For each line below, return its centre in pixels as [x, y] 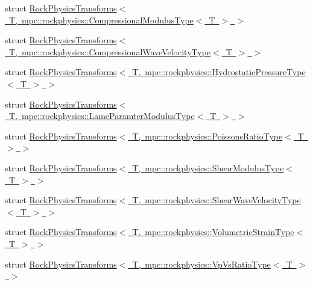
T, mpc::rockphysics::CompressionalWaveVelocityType [110, 51]
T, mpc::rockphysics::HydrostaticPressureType [219, 72]
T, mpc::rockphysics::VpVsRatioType [201, 264]
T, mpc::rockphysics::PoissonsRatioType [207, 136]
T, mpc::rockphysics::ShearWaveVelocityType [217, 200]
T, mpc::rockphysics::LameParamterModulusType [102, 116]
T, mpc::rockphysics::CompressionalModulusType [101, 20]
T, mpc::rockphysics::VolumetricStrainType [213, 232]
